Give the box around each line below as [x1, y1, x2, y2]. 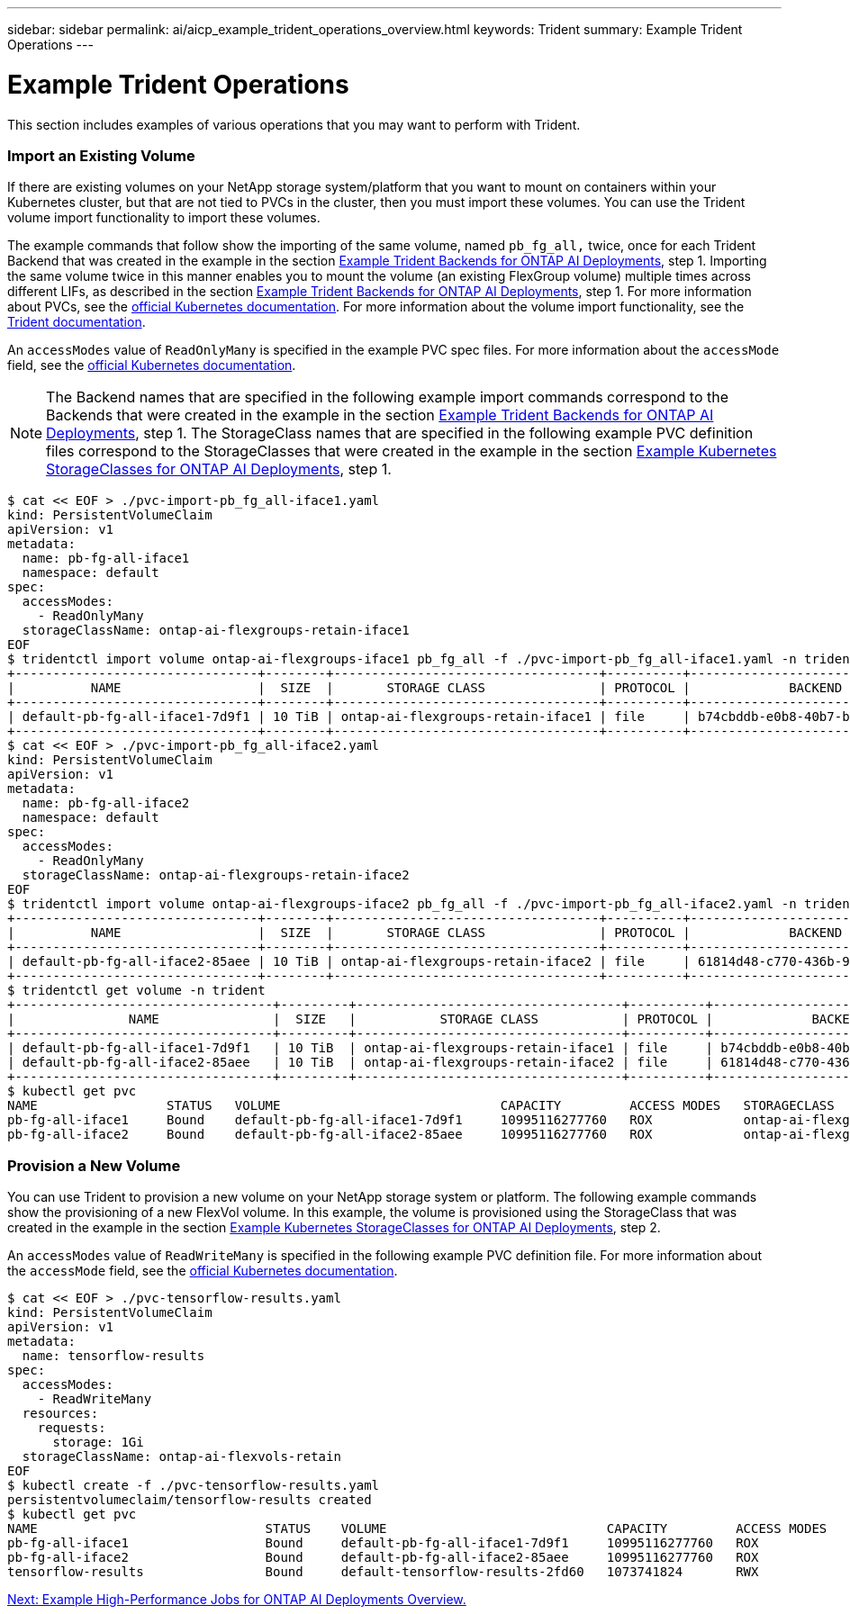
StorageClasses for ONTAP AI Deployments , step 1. [46, 460, 392, 479]
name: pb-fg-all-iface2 [22, 796, 190, 811]
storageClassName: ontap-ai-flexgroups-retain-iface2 [22, 868, 410, 883]
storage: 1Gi [52, 1435, 144, 1449]
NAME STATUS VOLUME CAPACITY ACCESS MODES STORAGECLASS [7, 1098, 835, 1114]
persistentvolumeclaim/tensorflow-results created [7, 1492, 372, 1507]
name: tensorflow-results [22, 1348, 205, 1363]
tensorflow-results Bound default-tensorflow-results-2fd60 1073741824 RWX [7, 1564, 759, 1579]
